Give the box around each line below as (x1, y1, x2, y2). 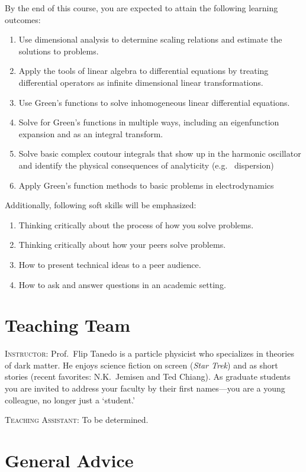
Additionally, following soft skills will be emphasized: (5, 199, 197, 211)
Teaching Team (5, 313, 131, 337)
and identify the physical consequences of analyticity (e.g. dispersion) (18, 159, 274, 171)
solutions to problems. (18, 44, 99, 57)
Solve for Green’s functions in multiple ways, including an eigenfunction (18, 116, 279, 128)
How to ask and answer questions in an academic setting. (18, 278, 226, 290)
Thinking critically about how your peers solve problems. (18, 238, 226, 251)
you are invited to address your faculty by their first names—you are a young (5, 382, 285, 394)
